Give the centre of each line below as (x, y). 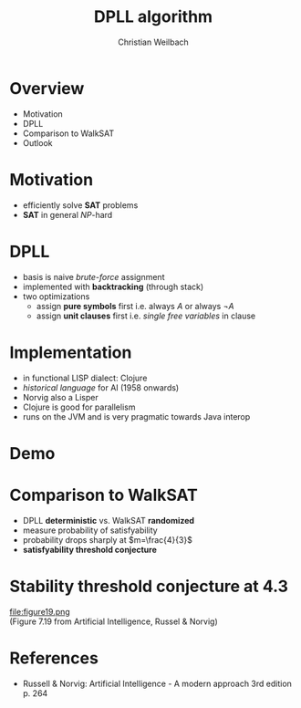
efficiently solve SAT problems (80, 205)
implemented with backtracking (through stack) (113, 286)
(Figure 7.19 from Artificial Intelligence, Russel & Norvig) (114, 621)
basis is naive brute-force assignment (93, 276)
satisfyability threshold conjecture (90, 549)
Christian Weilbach (153, 42)
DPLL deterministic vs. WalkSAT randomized (108, 520)
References (54, 658)
